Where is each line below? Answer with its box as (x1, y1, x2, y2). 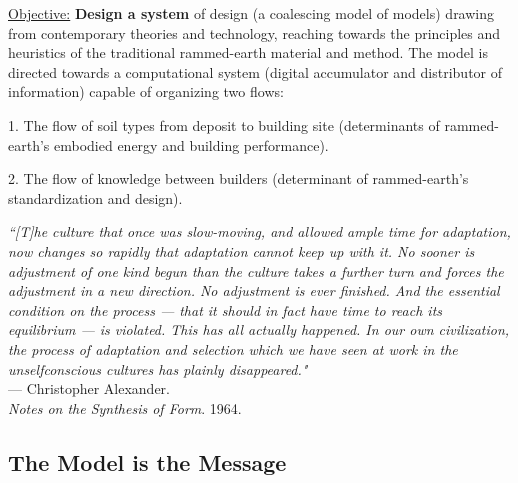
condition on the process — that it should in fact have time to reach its (8, 299, 443, 320)
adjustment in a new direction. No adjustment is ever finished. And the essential (8, 280, 500, 301)
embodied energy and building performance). (54, 134, 329, 155)
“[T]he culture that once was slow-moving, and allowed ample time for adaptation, (8, 221, 511, 242)
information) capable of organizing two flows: (8, 81, 284, 102)
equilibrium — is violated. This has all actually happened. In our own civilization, (8, 319, 510, 340)
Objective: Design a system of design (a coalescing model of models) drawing (8, 3, 495, 23)
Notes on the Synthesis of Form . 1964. (8, 397, 242, 418)
